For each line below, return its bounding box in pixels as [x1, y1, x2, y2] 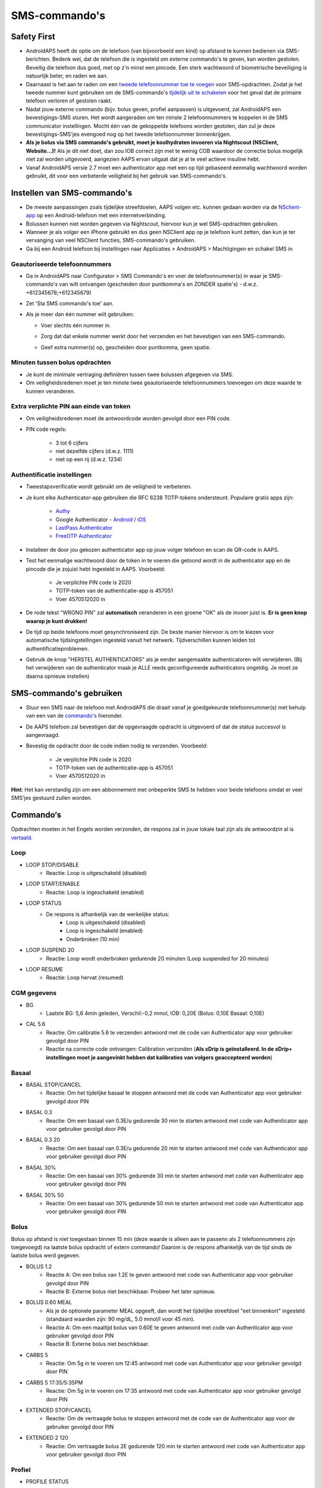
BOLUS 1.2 [26, 1262, 52, 1270]
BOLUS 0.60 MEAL [26, 1299, 73, 1306]
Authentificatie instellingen [11, 471, 92, 479]
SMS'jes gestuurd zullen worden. [11, 795, 92, 802]
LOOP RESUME [26, 966, 64, 973]
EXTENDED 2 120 [26, 1434, 68, 1442]
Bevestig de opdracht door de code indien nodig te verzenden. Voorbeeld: [26, 742, 208, 749]
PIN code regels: [26, 426, 67, 433]
